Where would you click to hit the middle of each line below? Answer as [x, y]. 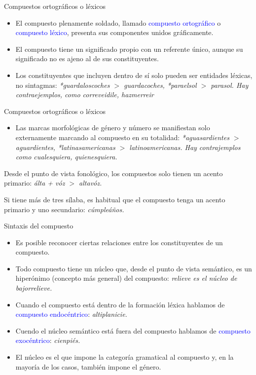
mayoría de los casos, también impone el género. [88, 366]
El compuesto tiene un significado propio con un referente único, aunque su [129, 49]
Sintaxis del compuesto [39, 226]
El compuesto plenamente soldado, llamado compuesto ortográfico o [118, 22]
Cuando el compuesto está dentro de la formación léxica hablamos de [120, 304]
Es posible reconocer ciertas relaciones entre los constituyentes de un [119, 242]
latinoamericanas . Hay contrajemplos [185, 147]
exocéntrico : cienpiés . [48, 340]
